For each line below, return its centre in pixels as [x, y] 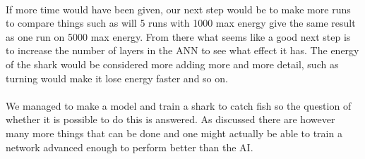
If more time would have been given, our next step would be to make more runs [178, 9]
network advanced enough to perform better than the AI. [130, 147]
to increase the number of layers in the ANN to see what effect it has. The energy [182, 50]
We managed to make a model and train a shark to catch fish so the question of [179, 105]
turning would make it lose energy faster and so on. [117, 78]
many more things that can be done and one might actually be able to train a [174, 133]
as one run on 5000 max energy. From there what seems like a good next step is [178, 36]
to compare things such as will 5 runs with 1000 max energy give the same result [181, 23]
